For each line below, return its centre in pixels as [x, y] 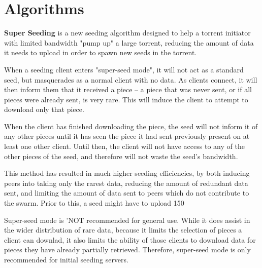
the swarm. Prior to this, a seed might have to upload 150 [94, 203]
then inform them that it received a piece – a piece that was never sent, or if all [128, 89]
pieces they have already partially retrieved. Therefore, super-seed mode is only [127, 250]
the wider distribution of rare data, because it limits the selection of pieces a [123, 230]
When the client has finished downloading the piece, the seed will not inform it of [131, 126]
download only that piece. [44, 109]
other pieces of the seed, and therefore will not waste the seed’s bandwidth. [121, 156]
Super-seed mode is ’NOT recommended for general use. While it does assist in [127, 220]
